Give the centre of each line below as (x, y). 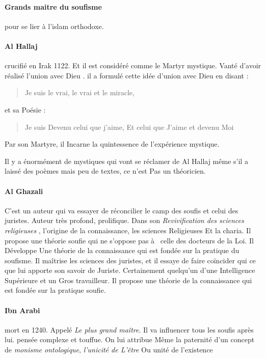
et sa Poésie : (25, 109)
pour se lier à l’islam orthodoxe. (54, 26)
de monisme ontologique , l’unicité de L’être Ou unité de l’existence (109, 350)
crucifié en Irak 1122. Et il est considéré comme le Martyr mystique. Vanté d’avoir (133, 65)
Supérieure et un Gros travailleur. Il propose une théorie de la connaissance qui (128, 280)
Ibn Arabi (22, 310)
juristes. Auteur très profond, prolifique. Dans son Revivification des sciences (124, 220)
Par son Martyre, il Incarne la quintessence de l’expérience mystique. (112, 144)
